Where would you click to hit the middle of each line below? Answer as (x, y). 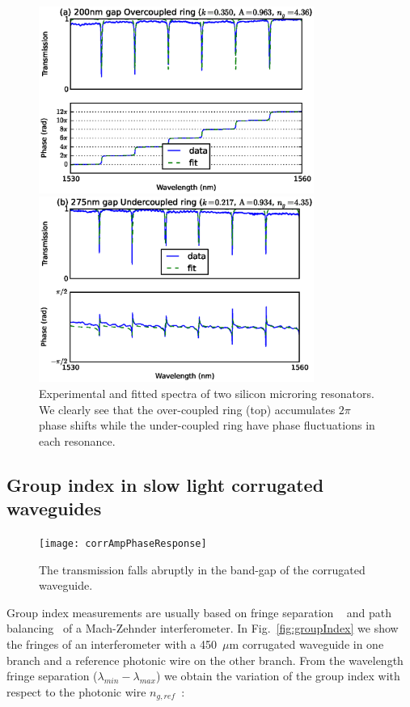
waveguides (54, 508)
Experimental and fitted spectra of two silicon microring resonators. (207, 393)
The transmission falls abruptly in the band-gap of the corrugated (202, 569)
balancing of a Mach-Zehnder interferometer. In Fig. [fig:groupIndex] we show (203, 628)
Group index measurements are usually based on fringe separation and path (199, 612)
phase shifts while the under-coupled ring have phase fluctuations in (207, 425)
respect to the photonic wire (76, 691)
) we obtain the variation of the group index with (278, 676)
